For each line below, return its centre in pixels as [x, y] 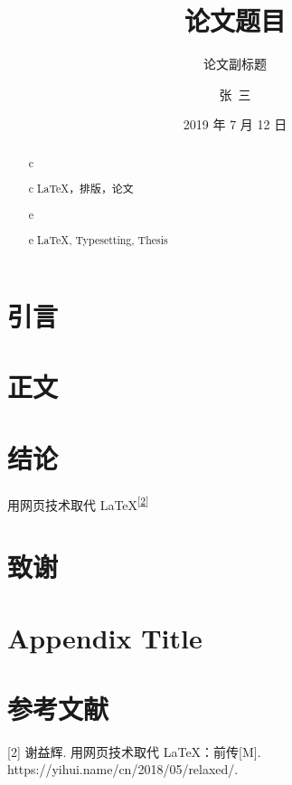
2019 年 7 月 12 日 [235, 124]
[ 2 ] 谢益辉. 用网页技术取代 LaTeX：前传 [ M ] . [134, 751]
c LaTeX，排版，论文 [81, 189]
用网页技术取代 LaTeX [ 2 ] [78, 503]
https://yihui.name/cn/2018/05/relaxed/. [123, 769]
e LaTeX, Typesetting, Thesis [98, 240]
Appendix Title [105, 637]
